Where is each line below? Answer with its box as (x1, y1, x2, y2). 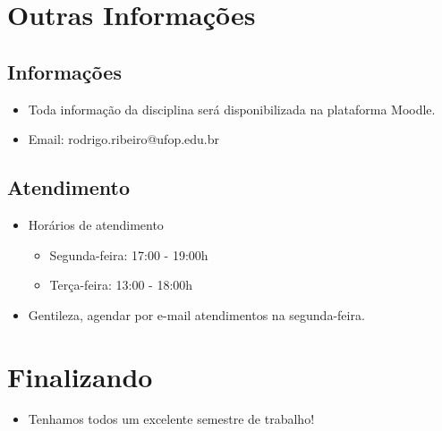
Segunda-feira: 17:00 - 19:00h (49, 245, 208, 264)
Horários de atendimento (28, 215, 164, 233)
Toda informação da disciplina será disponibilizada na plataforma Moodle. (28, 99, 436, 118)
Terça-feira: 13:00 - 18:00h (49, 275, 193, 294)
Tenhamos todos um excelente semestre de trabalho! (28, 410, 315, 428)
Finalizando (7, 358, 153, 394)
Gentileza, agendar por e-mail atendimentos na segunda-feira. (28, 305, 365, 324)
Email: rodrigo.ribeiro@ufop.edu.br (28, 130, 220, 148)
